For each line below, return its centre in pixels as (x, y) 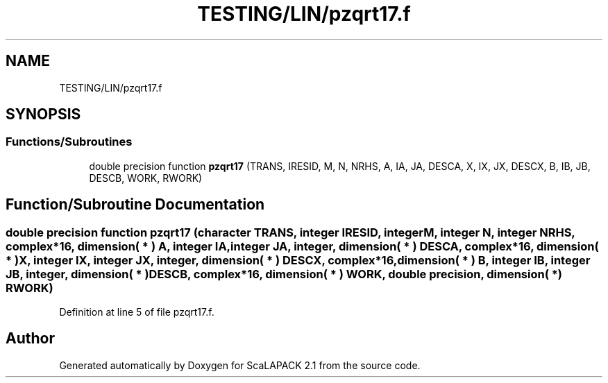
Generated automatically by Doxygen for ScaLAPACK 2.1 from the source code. (240, 365)
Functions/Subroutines (69, 142)
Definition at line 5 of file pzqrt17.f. (137, 312)
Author (30, 339)
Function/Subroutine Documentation (135, 205)
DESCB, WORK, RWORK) (146, 178)
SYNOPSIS (43, 114)
